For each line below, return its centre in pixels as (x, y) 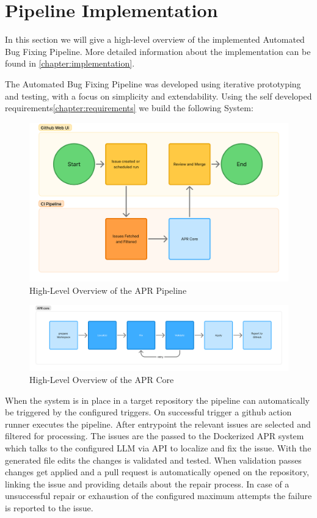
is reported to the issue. (49, 507)
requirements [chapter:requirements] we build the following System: (129, 108)
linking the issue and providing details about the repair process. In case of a (147, 483)
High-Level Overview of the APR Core (102, 379)
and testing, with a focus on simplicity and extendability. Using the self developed (158, 96)
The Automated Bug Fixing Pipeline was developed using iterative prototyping (153, 83)
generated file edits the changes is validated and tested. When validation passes (153, 460)
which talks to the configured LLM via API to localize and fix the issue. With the (158, 447)
